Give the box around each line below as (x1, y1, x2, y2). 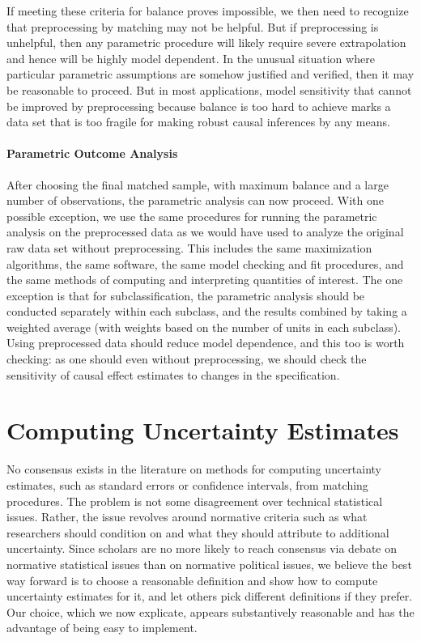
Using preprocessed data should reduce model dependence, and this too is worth (6, 334, 405, 351)
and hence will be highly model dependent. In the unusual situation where (6, 49, 375, 66)
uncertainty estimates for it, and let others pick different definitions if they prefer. (6, 588, 413, 605)
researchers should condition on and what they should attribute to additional (6, 524, 389, 541)
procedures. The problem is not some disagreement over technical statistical (6, 492, 383, 509)
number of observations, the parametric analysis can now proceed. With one (6, 192, 385, 209)
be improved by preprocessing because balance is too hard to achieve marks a (6, 97, 391, 114)
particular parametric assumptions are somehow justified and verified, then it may (6, 66, 415, 83)
